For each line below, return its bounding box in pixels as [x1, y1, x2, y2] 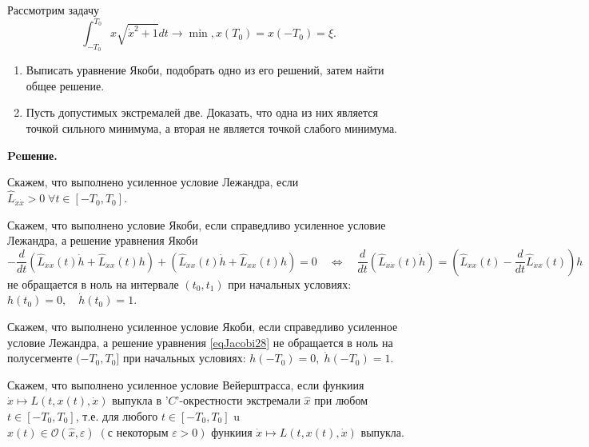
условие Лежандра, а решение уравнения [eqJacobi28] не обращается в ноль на [7, 333, 393, 350]
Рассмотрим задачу [7, 2, 99, 18]
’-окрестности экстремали [176, 392, 300, 409]
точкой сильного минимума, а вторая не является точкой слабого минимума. [26, 120, 398, 137]
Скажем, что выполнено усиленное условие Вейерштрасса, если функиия [7, 376, 364, 393]
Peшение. [7, 146, 58, 163]
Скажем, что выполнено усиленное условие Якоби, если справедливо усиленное [7, 318, 398, 335]
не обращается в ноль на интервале [7, 275, 179, 292]
